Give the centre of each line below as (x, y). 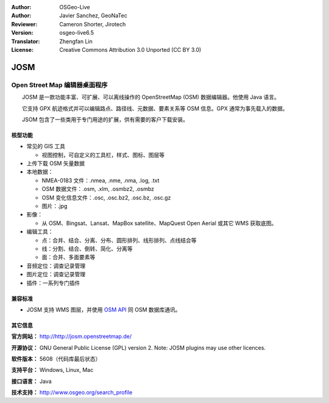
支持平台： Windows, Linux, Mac (52, 370)
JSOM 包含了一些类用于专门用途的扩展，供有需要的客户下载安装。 (105, 119)
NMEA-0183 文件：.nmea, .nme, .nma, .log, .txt (101, 180)
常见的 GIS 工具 (46, 146)
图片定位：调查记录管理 (56, 274)
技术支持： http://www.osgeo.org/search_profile (72, 393)
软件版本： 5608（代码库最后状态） (56, 359)
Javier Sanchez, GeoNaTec (93, 16)
